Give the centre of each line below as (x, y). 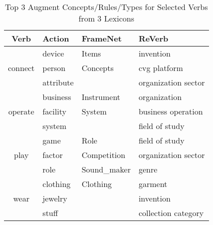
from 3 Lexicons (106, 18)
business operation (171, 111)
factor (53, 155)
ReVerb (153, 38)
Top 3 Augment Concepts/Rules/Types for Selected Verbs (106, 7)
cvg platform (161, 68)
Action (56, 38)
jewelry (55, 198)
